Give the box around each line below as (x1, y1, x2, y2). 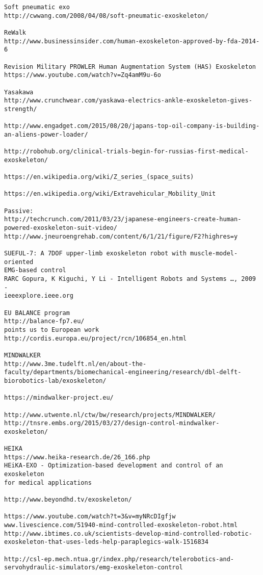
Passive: (4, 207, 34, 215)
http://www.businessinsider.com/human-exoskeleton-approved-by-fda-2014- (4, 37, 260, 45)
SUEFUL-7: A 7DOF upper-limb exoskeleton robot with (4, 250, 187, 257)
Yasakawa (4, 88, 34, 96)
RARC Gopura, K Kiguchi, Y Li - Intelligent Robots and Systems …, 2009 (4, 275, 256, 282)
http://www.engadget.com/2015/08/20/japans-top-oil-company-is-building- (4, 122, 260, 130)
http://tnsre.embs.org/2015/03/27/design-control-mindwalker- (4, 420, 220, 427)
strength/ (4, 105, 37, 113)
